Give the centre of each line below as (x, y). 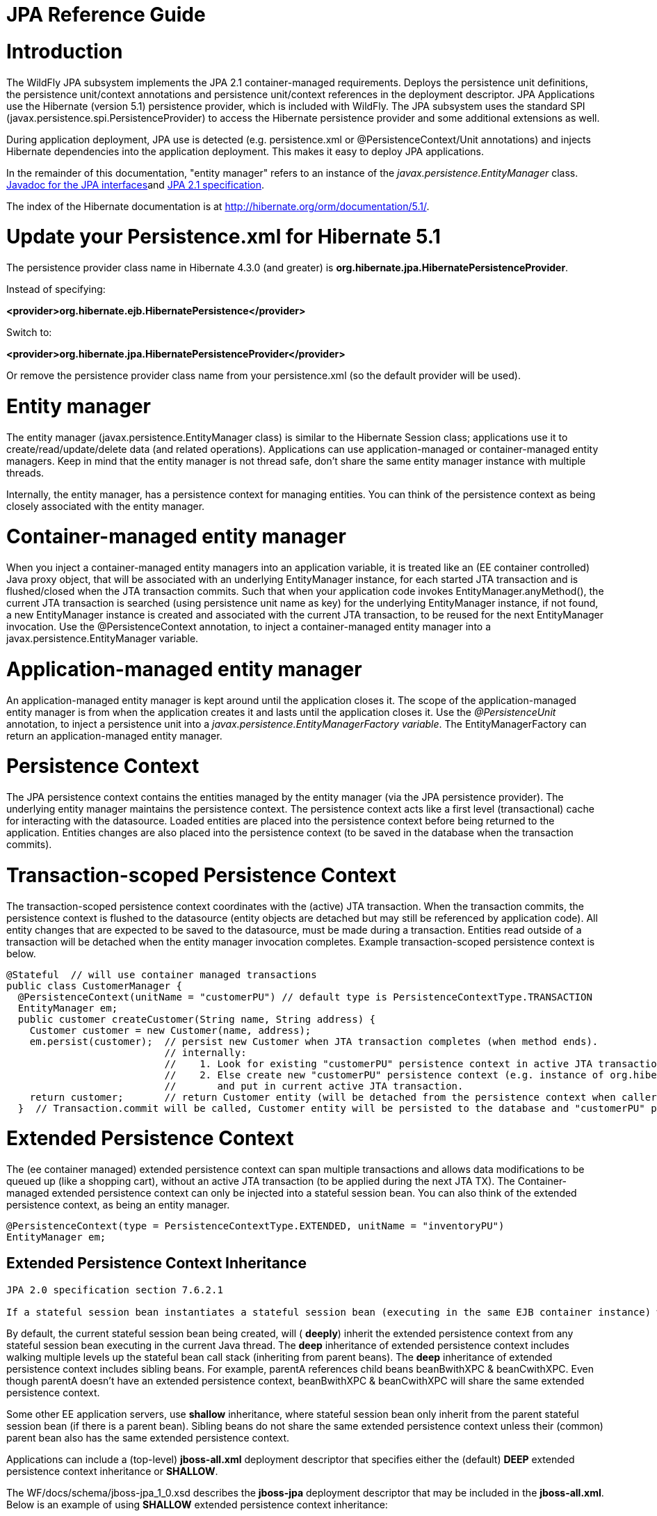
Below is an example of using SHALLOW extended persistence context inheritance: (197, 1504)
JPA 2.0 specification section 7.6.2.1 (115, 1290)
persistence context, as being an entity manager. (118, 1205)
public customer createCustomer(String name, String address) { (197, 1019)
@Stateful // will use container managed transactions (162, 974)
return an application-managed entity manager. (114, 735)
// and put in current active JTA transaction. (314, 1086)
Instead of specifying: (56, 289)
